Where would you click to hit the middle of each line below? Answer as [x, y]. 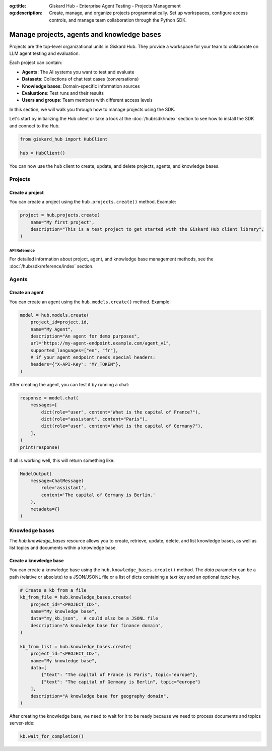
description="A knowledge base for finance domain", [97, 625]
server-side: [22, 723]
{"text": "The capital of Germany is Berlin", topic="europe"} [121, 682]
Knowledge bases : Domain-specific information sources [81, 86]
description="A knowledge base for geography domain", [99, 696]
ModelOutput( [36, 474]
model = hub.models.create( [54, 315]
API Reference [22, 250]
